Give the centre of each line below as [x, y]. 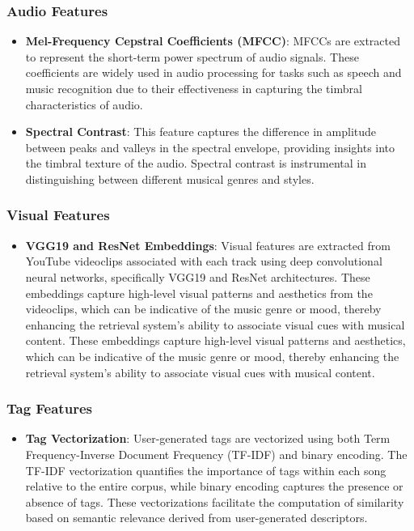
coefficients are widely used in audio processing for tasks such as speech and [213, 72]
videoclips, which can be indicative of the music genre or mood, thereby [203, 309]
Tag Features [49, 408]
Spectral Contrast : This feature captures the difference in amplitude [201, 132]
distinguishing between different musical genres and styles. [170, 178]
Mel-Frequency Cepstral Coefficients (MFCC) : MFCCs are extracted [213, 41]
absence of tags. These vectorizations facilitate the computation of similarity [215, 501]
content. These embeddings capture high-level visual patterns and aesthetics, [215, 340]
